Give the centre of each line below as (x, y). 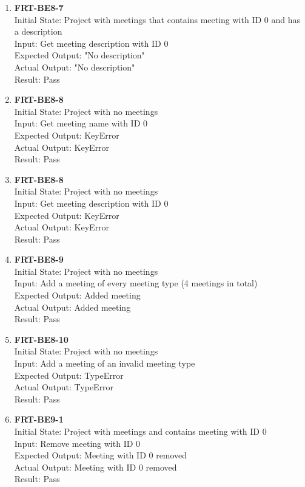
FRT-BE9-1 (39, 419)
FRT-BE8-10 (41, 339)
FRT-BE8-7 (39, 7)
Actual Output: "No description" (75, 67)
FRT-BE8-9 (39, 259)
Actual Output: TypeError (64, 387)
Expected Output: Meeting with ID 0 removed (101, 455)
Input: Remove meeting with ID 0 (77, 443)
